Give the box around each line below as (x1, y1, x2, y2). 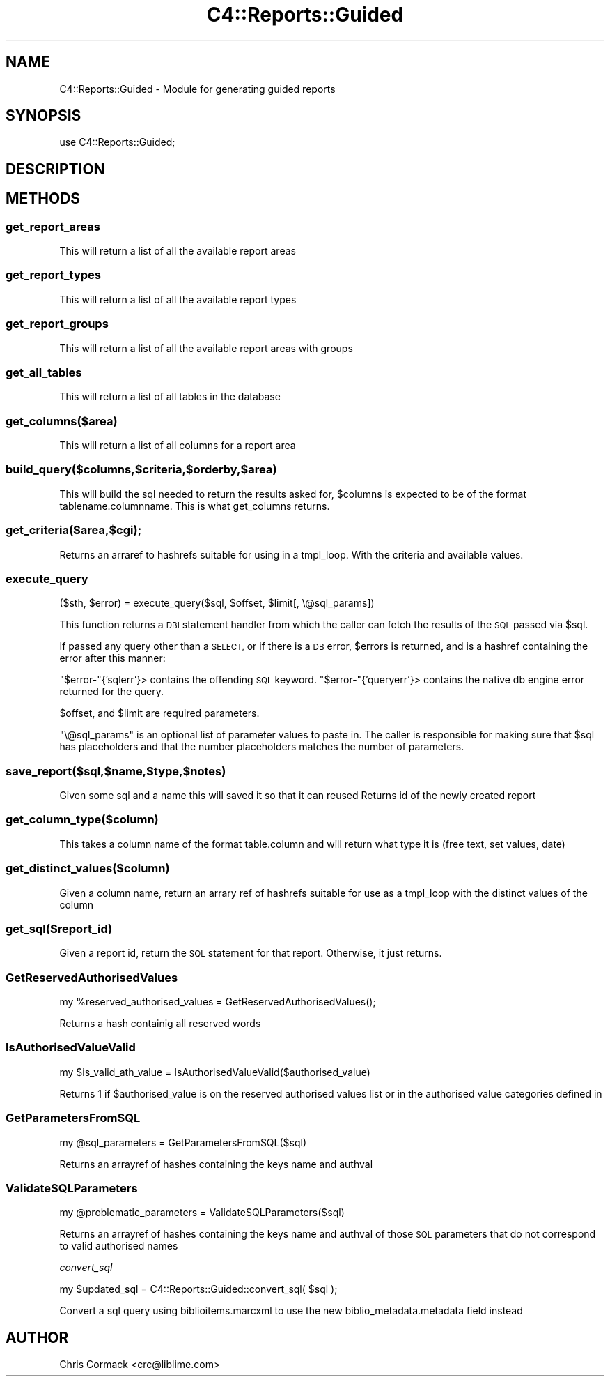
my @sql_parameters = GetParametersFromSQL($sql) (59, 1136, 307, 1148)
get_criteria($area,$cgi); (6, 523, 142, 538)
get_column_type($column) (6, 812, 159, 827)
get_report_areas (6, 219, 100, 234)
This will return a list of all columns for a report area (59, 439, 296, 452)
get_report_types (6, 268, 101, 282)
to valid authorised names (59, 1240, 178, 1252)
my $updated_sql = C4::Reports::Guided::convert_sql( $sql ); (59, 1283, 338, 1296)
